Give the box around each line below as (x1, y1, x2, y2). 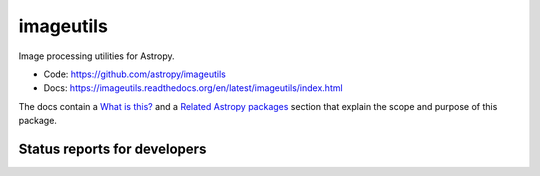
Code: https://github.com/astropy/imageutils (43, 68, 227, 80)
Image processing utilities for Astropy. (18, 50, 175, 62)
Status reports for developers (18, 140, 207, 157)
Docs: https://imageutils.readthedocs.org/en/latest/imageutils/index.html (43, 82, 344, 94)
